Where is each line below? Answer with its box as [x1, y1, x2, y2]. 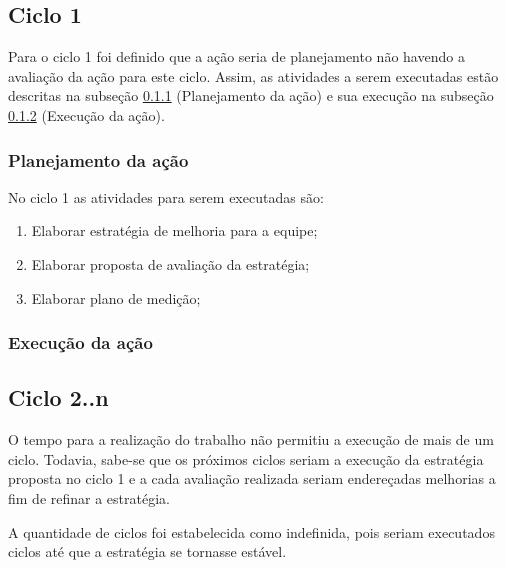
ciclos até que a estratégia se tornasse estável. [8, 541, 287, 562]
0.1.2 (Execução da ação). [8, 104, 165, 125]
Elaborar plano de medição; [31, 287, 201, 308]
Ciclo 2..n [8, 382, 109, 413]
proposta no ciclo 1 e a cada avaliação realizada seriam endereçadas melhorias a [8, 468, 496, 489]
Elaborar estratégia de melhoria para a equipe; [31, 220, 318, 241]
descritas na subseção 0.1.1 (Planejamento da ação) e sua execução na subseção [8, 85, 494, 106]
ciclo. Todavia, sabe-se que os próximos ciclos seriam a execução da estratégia [8, 448, 484, 469]
